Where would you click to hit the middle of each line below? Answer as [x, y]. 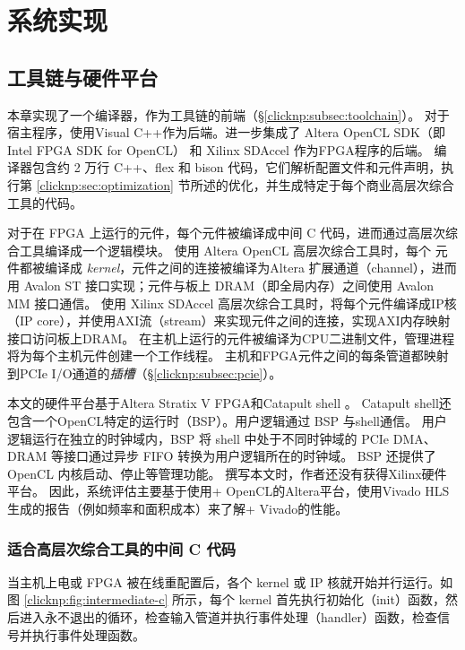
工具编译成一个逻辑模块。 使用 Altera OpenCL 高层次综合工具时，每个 [225, 250]
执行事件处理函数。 [88, 634]
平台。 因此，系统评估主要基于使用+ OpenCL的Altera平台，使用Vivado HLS [228, 491]
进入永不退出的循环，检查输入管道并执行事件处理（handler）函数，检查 [228, 617]
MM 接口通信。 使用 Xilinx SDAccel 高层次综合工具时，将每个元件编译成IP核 [232, 303]
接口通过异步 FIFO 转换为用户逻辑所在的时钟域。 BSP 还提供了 [250, 456]
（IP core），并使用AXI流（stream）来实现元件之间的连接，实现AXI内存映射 [229, 321]
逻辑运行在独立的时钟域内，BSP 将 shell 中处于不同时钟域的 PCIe [198, 438]
